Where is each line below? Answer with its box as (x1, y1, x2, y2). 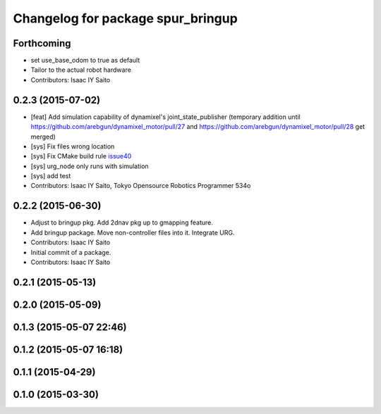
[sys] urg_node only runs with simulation (30, 162, 149, 170)
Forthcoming (13, 37, 71, 49)
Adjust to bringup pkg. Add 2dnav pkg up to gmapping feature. (30, 218, 213, 227)
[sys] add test (30, 172, 71, 180)
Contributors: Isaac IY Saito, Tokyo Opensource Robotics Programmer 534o (30, 182, 251, 190)
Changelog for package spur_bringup (13, 11, 238, 26)
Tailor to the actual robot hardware (30, 65, 132, 74)
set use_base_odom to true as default (30, 56, 140, 65)
